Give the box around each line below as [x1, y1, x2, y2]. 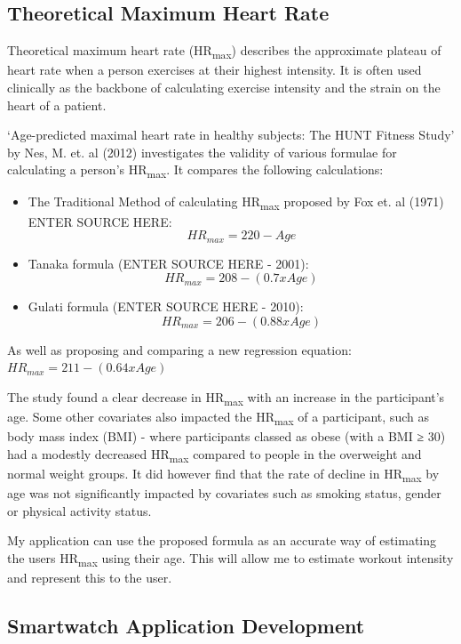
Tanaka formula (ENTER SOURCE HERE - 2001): [28, 254, 309, 272]
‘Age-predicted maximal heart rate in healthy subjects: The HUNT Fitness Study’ [7, 125, 455, 144]
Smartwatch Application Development [7, 611, 365, 639]
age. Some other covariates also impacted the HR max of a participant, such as [7, 407, 429, 428]
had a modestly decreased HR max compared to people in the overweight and [7, 444, 422, 465]
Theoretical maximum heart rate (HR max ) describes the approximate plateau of [7, 41, 441, 61]
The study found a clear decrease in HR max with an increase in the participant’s [7, 387, 445, 408]
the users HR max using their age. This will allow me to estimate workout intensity [7, 548, 454, 569]
